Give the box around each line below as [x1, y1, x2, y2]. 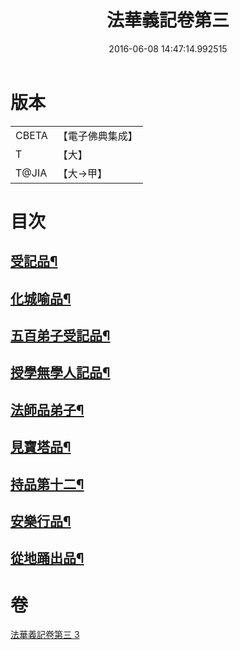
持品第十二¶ [10, 476, 85, 493]
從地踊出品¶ [10, 550, 85, 567]
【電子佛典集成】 [57, 129, 138, 143]
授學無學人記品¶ [10, 364, 111, 381]
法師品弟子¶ [10, 401, 85, 418]
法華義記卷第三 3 [10, 629, 80, 641]
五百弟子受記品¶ [10, 327, 111, 345]
